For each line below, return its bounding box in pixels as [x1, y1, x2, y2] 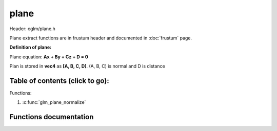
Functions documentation [9, 113, 94, 121]
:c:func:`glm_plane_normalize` [22, 99, 86, 105]
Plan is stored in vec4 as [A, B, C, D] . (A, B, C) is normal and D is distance [9, 63, 165, 69]
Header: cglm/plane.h [9, 26, 56, 32]
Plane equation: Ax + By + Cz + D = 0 [9, 54, 88, 60]
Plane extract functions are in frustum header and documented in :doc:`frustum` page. [9, 35, 192, 41]
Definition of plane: [9, 44, 51, 51]
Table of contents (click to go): [9, 76, 110, 85]
